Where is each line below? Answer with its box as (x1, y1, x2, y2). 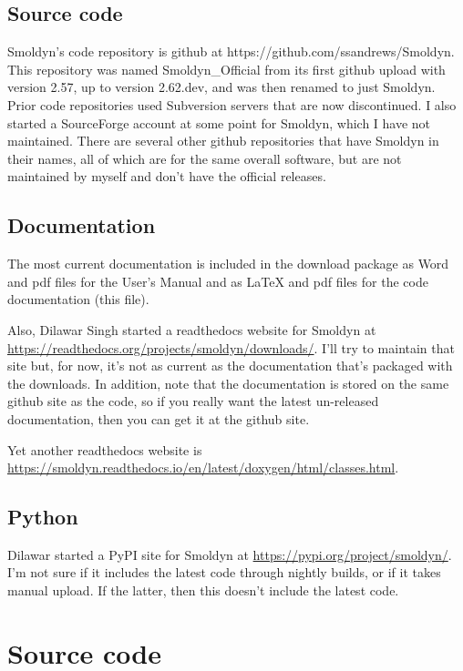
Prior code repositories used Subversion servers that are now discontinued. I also (7, 95, 457, 114)
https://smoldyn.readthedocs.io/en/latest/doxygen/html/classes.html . (7, 458, 399, 477)
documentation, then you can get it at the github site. (7, 409, 310, 428)
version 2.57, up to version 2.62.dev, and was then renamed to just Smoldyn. (7, 77, 436, 97)
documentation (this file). (7, 290, 149, 309)
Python (7, 503, 78, 531)
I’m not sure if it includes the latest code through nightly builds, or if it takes (7, 563, 441, 582)
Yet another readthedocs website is (7, 440, 202, 459)
